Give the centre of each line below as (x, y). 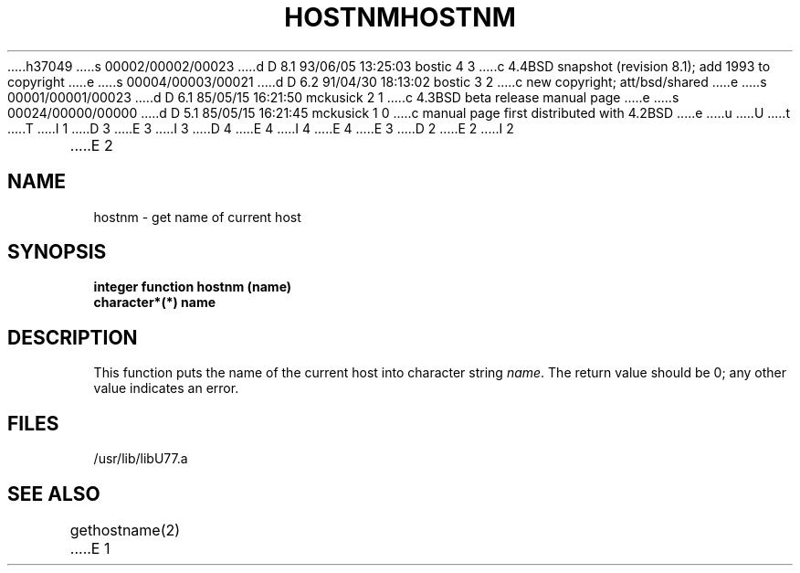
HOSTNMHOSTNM (400, 17)
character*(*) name (155, 302)
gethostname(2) (125, 530)
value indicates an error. (166, 388)
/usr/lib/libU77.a (141, 459)
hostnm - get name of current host (197, 217)
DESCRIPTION (73, 337)
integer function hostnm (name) (193, 287)
